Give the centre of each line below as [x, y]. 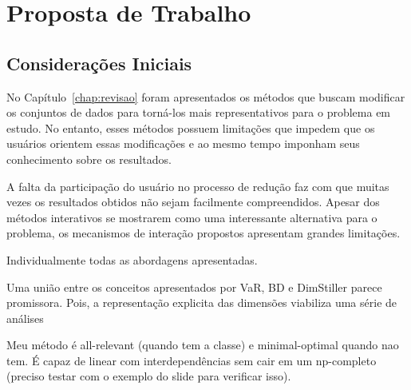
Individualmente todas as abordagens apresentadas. [132, 259]
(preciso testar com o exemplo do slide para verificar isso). [149, 376]
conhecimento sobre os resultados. [89, 159]
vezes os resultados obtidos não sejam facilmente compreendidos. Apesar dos [193, 202]
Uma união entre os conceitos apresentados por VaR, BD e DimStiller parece [194, 287]
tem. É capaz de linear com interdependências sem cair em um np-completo [192, 360]
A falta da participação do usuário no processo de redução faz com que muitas [198, 186]
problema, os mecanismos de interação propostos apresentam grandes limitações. [204, 233]
